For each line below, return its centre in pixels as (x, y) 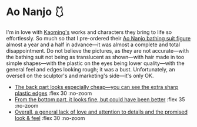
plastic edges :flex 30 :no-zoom (53, 93)
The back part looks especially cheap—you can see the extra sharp (96, 87)
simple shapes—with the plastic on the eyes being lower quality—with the (95, 63)
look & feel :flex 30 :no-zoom (50, 118)
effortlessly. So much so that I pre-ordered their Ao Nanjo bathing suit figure (98, 38)
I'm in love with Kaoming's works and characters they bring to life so (89, 32)
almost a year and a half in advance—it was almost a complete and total (93, 44)
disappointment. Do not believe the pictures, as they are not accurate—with (98, 50)
